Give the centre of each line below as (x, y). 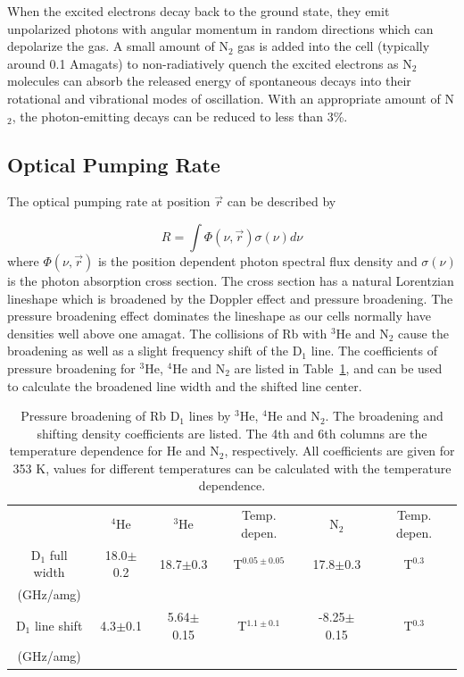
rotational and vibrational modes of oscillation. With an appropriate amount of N (231, 98)
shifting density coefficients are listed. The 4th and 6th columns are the (232, 433)
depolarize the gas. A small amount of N (118, 46)
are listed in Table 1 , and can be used (338, 368)
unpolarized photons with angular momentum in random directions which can (220, 28)
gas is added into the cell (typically (334, 46)
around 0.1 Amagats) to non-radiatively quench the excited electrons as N (210, 63)
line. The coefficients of (374, 351)
